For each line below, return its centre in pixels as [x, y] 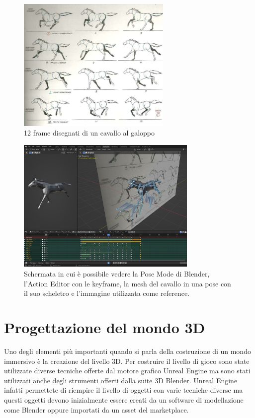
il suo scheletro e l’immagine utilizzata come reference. [107, 293]
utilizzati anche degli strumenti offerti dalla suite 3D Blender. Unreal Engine [121, 380]
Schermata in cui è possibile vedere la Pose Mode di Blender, [117, 274]
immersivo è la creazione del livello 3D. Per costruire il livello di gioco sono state [127, 361]
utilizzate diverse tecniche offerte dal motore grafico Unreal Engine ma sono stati [127, 371]
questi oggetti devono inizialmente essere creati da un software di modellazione [124, 399]
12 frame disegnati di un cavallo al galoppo [89, 133]
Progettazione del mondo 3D [105, 327]
